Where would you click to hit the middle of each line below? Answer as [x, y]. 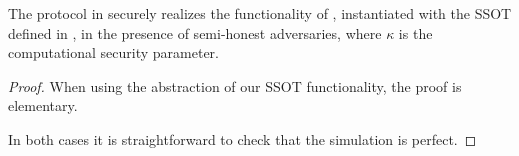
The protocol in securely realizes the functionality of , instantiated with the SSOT [260, 13]
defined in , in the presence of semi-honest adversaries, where [195, 32]
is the [415, 32]
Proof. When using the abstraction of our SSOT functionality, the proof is [235, 85]
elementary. [43, 105]
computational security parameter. [113, 52]
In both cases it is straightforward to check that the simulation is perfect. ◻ [242, 138]
